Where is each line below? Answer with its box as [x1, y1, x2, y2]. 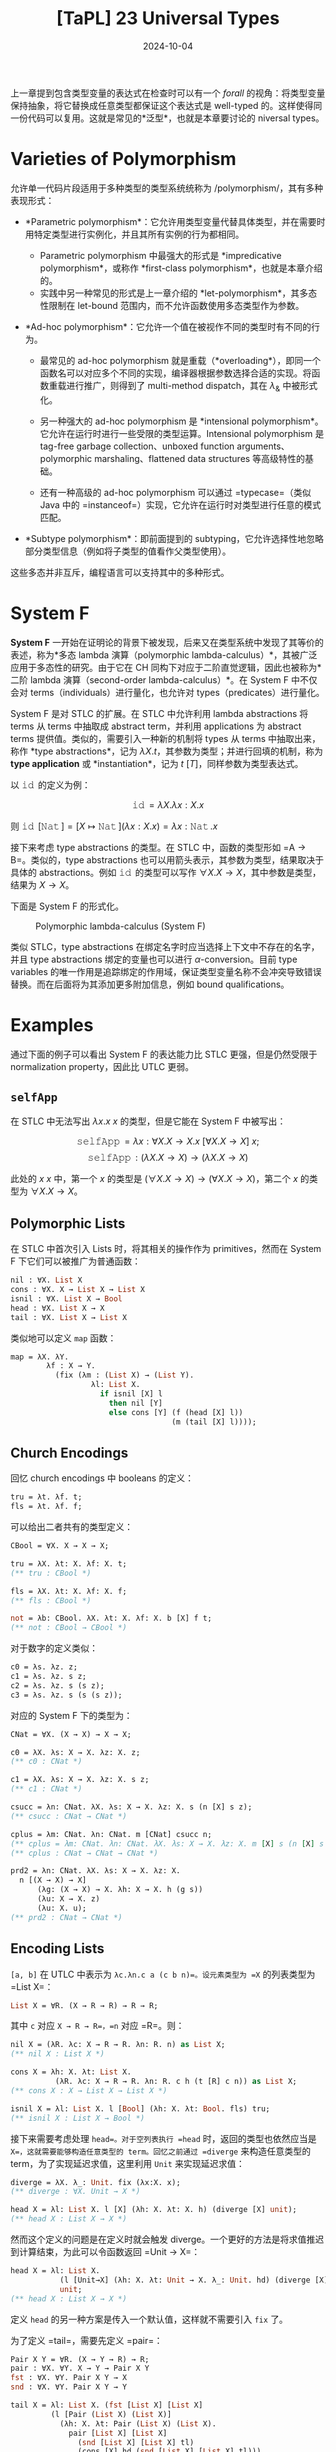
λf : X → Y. [46, 1361, 97, 1371]
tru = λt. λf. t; [10, 1492, 83, 1502]
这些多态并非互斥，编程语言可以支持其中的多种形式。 [10, 566, 230, 578]
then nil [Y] [108, 1398, 163, 1408]
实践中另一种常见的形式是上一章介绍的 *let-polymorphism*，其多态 [39, 287, 318, 299]
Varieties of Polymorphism [10, 148, 237, 171]
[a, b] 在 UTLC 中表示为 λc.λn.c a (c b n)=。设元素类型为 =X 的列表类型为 [10, 1968, 316, 1980]
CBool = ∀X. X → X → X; [10, 1541, 110, 1551]
